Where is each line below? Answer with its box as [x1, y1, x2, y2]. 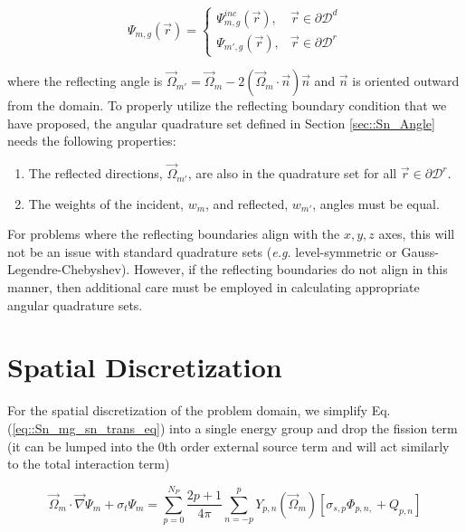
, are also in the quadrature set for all [187, 164, 397, 183]
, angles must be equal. [312, 194, 440, 213]
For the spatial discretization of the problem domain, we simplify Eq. [7, 401, 391, 420]
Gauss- [401, 242, 439, 261]
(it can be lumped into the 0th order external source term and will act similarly [7, 436, 450, 455]
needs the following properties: [7, 131, 176, 150]
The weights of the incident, [28, 194, 184, 213]
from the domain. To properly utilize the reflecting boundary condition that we [7, 96, 447, 115]
